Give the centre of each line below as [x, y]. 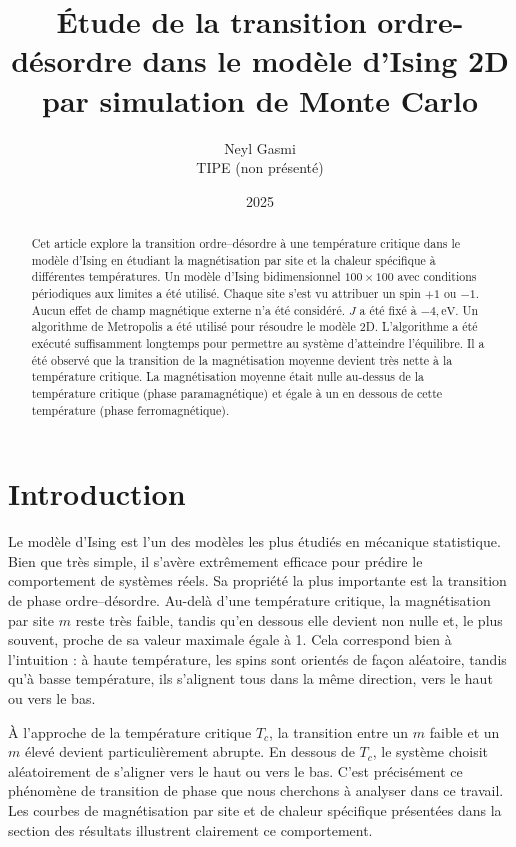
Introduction [97, 493]
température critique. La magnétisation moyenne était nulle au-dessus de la [228, 376]
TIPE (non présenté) [260, 167]
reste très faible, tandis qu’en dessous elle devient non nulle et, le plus [289, 619]
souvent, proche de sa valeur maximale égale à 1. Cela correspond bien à [230, 639]
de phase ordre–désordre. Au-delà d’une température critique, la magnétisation [249, 600]
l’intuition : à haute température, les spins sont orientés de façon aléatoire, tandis [257, 658]
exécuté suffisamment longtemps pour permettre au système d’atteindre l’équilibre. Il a [258, 343]
